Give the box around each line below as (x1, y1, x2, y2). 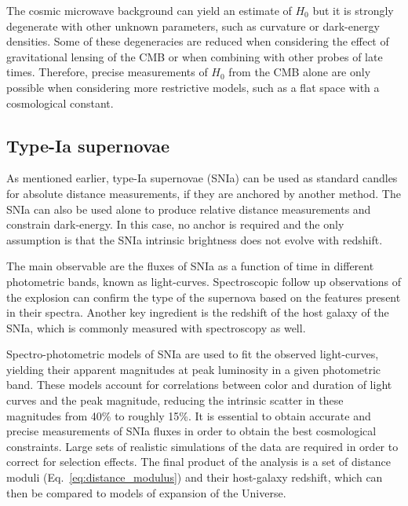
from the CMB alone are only (228, 64, 371, 80)
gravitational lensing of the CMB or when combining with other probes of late (6, 48, 383, 64)
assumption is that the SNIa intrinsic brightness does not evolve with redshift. (6, 231, 383, 247)
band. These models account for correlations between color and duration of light (6, 376, 392, 393)
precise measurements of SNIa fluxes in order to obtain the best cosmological (6, 423, 377, 439)
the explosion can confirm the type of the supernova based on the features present (6, 288, 401, 305)
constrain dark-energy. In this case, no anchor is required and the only (6, 216, 344, 233)
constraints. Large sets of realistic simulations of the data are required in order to (6, 438, 399, 454)
